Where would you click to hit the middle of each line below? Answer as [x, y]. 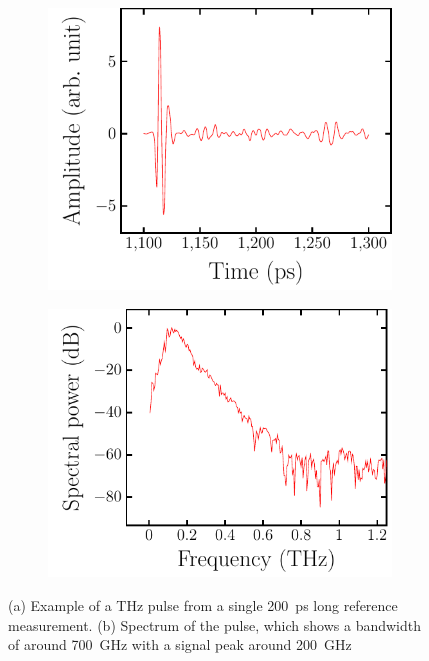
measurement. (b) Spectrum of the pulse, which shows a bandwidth [214, 624]
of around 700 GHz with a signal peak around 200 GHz [180, 644]
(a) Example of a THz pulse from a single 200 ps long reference [203, 604]
